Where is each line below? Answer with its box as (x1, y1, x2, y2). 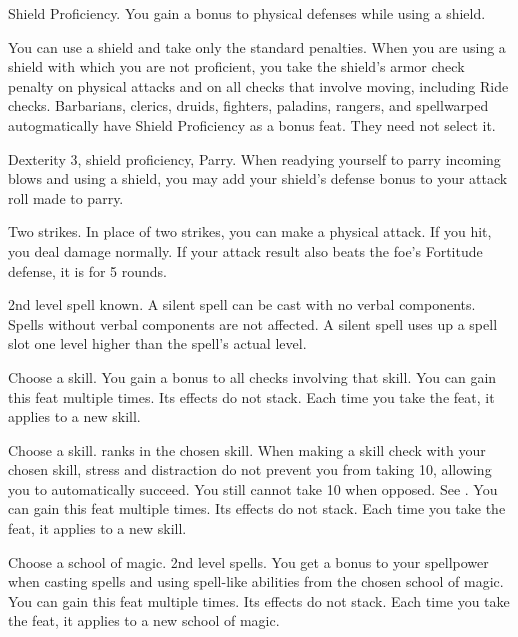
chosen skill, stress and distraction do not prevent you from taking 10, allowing (8, 459, 492, 480)
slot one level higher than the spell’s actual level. (8, 333, 307, 354)
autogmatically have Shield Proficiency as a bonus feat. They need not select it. (8, 114, 496, 135)
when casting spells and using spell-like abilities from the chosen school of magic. (8, 571, 504, 592)
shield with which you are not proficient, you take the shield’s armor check (8, 56, 465, 77)
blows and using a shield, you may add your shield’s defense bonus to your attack (8, 168, 508, 189)
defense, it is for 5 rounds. (8, 260, 167, 281)
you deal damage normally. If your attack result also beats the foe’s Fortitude (8, 240, 483, 261)
